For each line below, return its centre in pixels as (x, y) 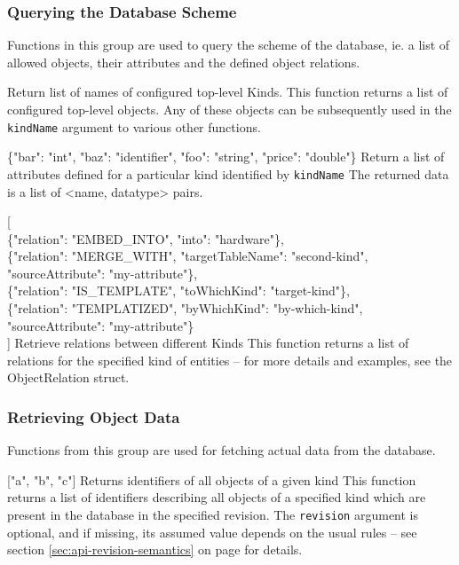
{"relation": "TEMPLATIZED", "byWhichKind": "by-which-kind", (185, 308)
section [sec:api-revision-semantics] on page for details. (155, 549)
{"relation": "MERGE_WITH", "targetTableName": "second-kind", (188, 256)
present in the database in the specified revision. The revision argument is (213, 515)
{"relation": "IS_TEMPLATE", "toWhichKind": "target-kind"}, (178, 290)
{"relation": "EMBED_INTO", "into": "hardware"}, (146, 238)
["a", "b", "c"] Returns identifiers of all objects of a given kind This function (212, 479)
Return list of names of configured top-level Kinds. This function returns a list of (228, 92)
